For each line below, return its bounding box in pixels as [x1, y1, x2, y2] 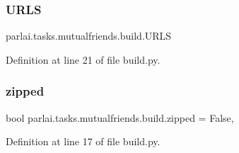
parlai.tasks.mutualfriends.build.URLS [6, 28, 172, 43]
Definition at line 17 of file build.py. [6, 134, 161, 149]
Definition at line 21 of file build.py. [6, 52, 161, 67]
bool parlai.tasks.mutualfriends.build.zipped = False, [6, 110, 234, 125]
